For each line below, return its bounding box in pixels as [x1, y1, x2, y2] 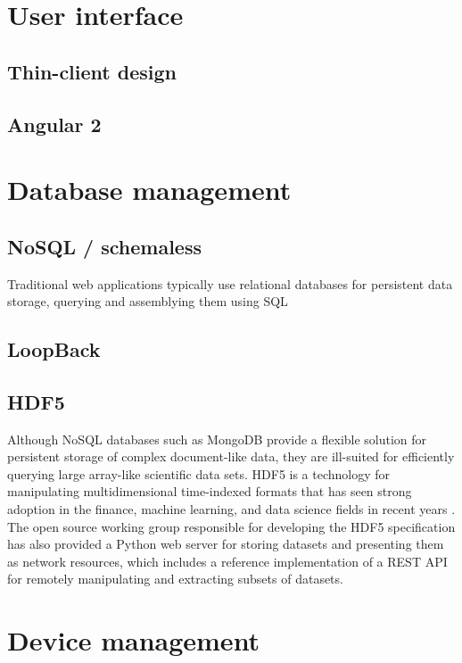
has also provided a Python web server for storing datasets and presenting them [7, 535, 444, 553]
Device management [7, 622, 260, 659]
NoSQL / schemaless [7, 232, 202, 260]
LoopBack [7, 336, 101, 363]
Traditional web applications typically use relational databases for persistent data [7, 274, 453, 293]
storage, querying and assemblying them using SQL [7, 292, 288, 311]
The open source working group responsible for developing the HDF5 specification [7, 517, 456, 535]
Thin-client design [7, 57, 177, 85]
